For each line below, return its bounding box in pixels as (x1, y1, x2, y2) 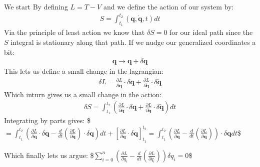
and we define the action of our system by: (103, 1, 234, 11)
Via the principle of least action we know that (4, 27, 145, 37)
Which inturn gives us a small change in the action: (4, 89, 162, 99)
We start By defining (4, 1, 68, 11)
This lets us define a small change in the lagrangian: (4, 66, 163, 76)
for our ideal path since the (169, 27, 253, 37)
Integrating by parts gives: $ (4, 115, 90, 126)
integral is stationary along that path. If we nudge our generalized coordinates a (10, 36, 256, 47)
